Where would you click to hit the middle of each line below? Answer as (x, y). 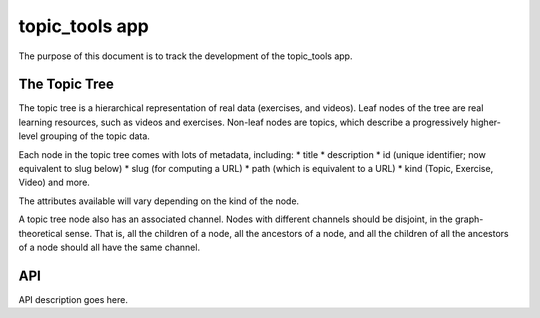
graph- (469, 219)
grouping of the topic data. (95, 136)
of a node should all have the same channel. (109, 247)
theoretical (40, 233)
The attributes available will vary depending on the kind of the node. (159, 201)
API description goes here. (73, 299)
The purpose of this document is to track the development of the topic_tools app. (185, 56)
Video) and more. (54, 182)
